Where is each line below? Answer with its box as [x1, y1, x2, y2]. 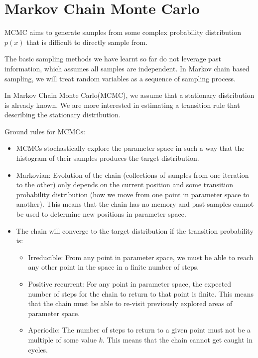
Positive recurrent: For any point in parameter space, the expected [28, 279, 232, 289]
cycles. [28, 344, 48, 355]
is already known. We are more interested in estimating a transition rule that [4, 99, 240, 110]
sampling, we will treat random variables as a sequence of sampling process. [4, 73, 236, 83]
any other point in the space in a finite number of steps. [28, 262, 199, 272]
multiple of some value [28, 334, 97, 345]
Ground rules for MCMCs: [4, 126, 85, 136]
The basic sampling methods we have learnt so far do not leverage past [4, 53, 221, 64]
